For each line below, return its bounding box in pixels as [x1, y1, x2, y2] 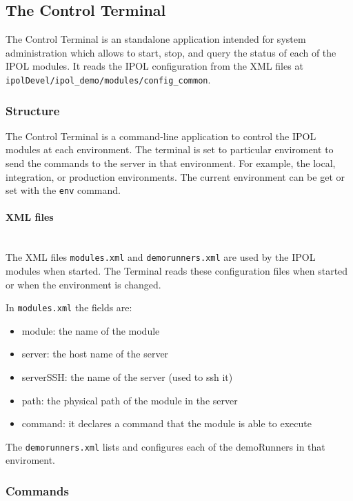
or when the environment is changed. [6, 277, 161, 291]
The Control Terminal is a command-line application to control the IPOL [6, 128, 316, 143]
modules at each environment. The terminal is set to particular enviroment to [6, 142, 334, 157]
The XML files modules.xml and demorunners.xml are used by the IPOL [6, 250, 316, 264]
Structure [6, 101, 60, 119]
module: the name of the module [21, 323, 160, 337]
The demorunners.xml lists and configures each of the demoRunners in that [6, 439, 325, 453]
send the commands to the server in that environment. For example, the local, [6, 156, 336, 170]
